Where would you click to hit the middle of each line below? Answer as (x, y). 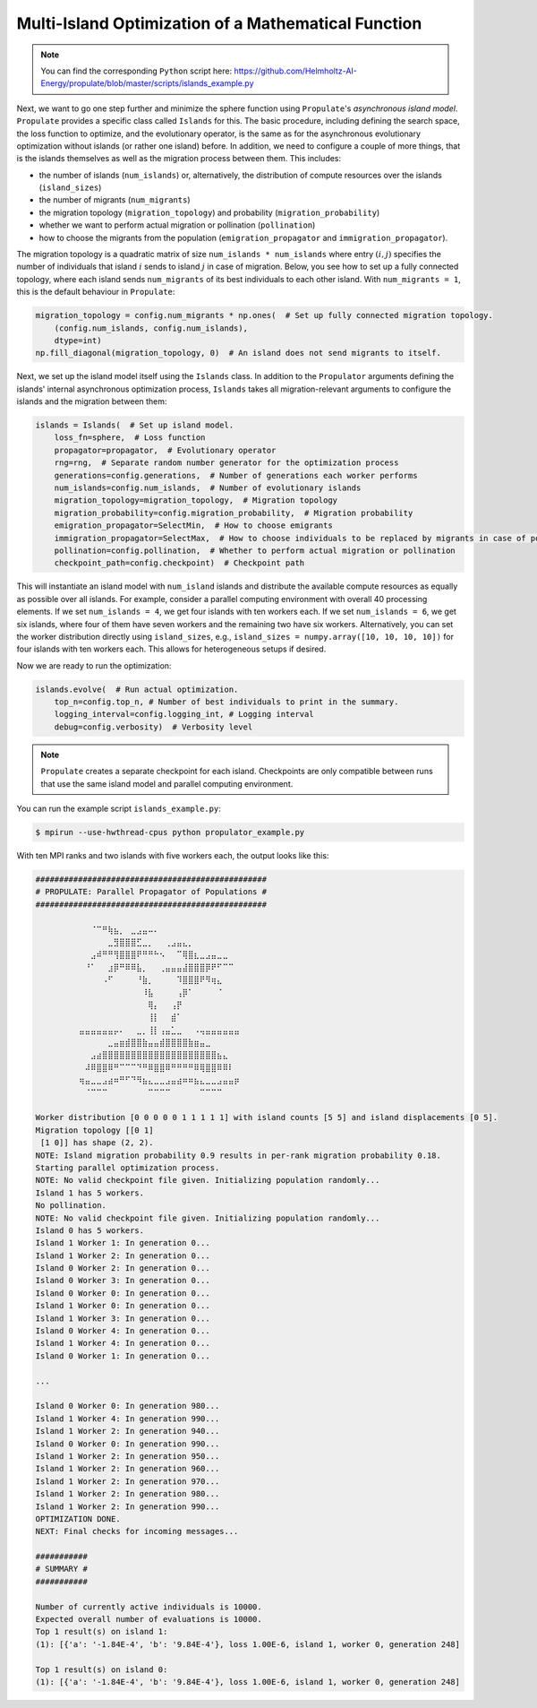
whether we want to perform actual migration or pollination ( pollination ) (177, 225)
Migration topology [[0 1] (94, 1130)
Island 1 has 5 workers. (90, 1193)
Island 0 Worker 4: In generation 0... (123, 1331)
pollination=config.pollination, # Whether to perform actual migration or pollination (255, 551)
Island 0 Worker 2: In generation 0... (123, 1268)
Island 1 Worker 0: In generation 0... (123, 1306)
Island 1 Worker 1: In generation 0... (123, 1243)
